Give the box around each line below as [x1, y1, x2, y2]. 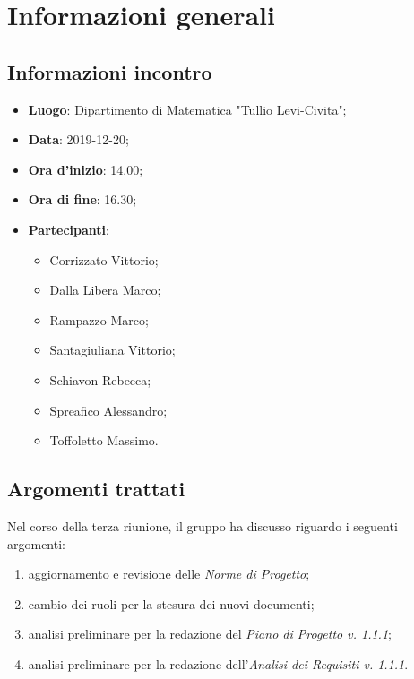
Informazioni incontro [7, 57, 212, 85]
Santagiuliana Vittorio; [49, 340, 176, 359]
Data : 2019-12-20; [28, 130, 129, 149]
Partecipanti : [28, 219, 109, 238]
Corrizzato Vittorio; [49, 250, 159, 269]
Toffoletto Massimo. [49, 431, 159, 450]
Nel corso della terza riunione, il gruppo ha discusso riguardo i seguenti [7, 516, 398, 535]
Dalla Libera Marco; [49, 280, 161, 299]
